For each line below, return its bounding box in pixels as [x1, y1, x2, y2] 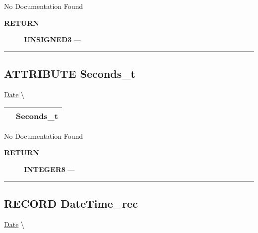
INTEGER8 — [24, 164, 75, 174]
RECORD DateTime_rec [4, 195, 138, 211]
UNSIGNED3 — [24, 34, 81, 45]
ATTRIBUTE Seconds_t [4, 66, 135, 81]
